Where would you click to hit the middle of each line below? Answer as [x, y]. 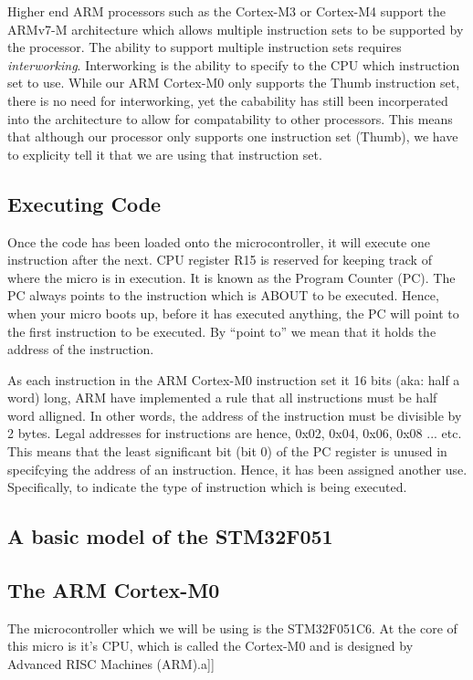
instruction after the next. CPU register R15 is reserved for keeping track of [220, 260]
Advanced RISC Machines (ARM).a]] [111, 664]
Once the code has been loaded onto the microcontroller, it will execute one [219, 241]
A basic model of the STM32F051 [170, 536]
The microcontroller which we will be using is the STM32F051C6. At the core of [232, 628]
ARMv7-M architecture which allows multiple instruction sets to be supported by [236, 29]
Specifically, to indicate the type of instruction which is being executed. [207, 487]
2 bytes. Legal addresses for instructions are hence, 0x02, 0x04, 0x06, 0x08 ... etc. [235, 433]
